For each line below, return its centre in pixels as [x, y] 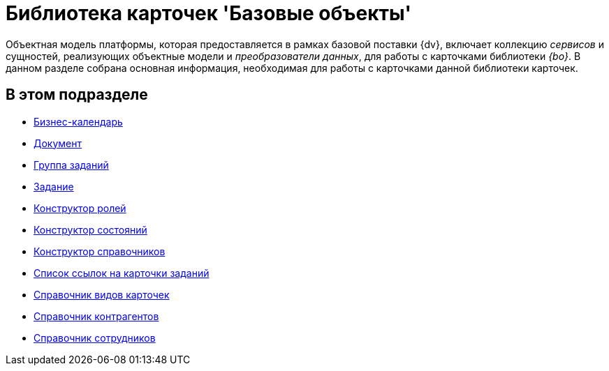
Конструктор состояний [90, 229]
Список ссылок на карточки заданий [122, 273]
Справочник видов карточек [102, 294]
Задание [54, 186]
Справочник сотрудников [95, 338]
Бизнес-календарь [78, 121]
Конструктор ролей [80, 208]
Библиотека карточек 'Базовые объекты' [209, 13]
